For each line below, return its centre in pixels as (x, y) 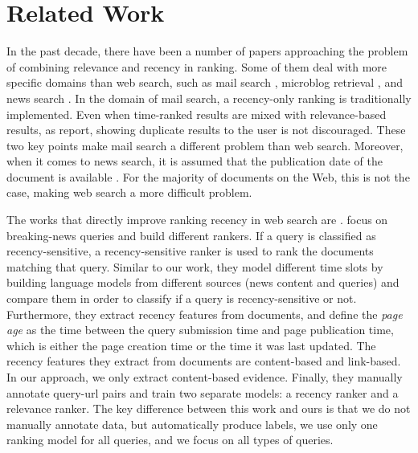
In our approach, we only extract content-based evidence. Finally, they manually (205, 377)
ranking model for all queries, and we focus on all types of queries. (170, 440)
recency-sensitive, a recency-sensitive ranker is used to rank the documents (190, 251)
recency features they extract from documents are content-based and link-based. (204, 361)
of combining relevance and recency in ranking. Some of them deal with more (197, 66)
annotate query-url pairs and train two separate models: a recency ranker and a (203, 392)
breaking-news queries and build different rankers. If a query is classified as (191, 235)
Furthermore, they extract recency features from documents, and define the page (205, 314)
